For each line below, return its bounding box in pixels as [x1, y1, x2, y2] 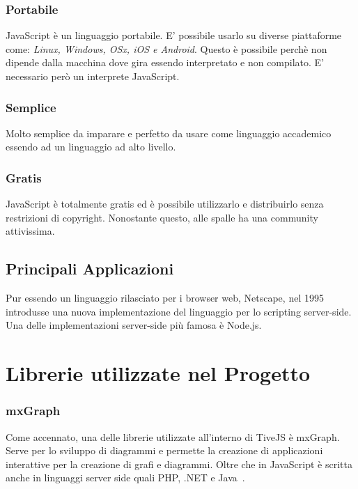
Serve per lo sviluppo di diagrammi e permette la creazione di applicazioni [6, 443, 323, 458]
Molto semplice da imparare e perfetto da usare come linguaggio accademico [6, 125, 332, 140]
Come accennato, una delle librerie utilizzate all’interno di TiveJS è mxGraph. [6, 429, 340, 444]
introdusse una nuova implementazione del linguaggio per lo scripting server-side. [6, 304, 352, 318]
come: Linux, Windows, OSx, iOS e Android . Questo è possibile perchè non [6, 41, 327, 56]
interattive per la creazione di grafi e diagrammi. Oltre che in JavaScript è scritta [6, 456, 352, 471]
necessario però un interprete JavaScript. [6, 69, 180, 83]
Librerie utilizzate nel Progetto [6, 359, 311, 387]
